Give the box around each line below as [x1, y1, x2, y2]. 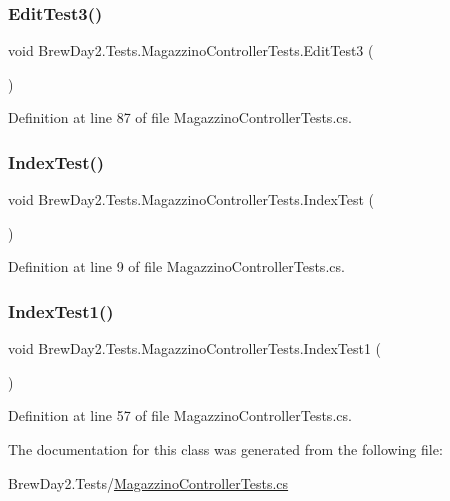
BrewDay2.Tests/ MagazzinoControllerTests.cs [8, 472, 289, 493]
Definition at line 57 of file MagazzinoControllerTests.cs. [8, 405, 352, 426]
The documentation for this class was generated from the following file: [8, 439, 443, 459]
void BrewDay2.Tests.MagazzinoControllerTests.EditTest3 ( [8, 40, 374, 61]
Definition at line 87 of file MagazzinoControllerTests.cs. [8, 107, 352, 128]
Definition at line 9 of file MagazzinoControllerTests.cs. [8, 256, 345, 277]
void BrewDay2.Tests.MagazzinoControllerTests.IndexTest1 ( [8, 338, 382, 359]
